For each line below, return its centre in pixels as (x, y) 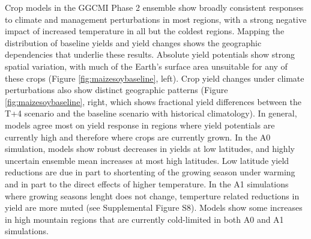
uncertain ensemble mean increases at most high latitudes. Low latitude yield (147, 160)
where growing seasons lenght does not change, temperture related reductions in (152, 195)
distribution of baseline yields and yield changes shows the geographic (133, 42)
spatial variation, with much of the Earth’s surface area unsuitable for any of (146, 66)
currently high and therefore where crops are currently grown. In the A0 (138, 137)
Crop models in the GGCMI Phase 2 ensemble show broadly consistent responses (154, 7)
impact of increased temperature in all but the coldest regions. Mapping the (145, 31)
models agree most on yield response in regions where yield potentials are (140, 125)
